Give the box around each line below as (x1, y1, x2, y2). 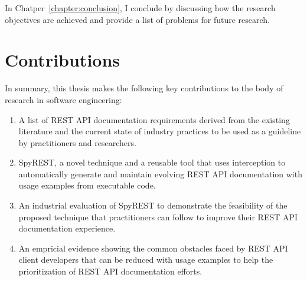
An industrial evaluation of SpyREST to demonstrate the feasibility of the (18, 199, 288, 211)
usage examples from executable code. (18, 179, 156, 191)
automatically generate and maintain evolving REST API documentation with (18, 167, 302, 180)
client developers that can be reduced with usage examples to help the (18, 253, 273, 266)
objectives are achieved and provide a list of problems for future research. (5, 13, 270, 25)
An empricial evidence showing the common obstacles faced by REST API (18, 242, 288, 254)
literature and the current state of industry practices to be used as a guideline (18, 125, 301, 137)
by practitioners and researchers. (18, 136, 136, 148)
